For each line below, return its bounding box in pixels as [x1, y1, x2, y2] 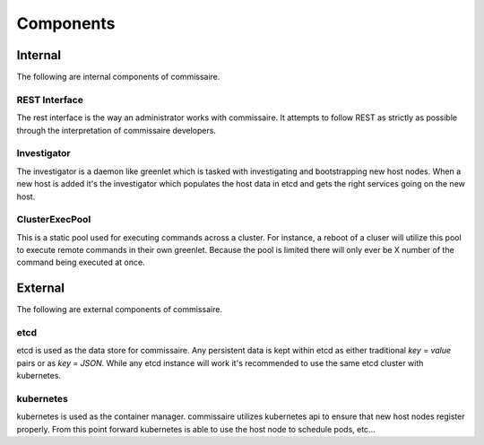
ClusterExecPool [16, 214, 91, 226]
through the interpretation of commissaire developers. [16, 125, 217, 135]
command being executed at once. [16, 257, 145, 268]
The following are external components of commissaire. [16, 304, 223, 315]
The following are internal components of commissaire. [16, 72, 220, 83]
